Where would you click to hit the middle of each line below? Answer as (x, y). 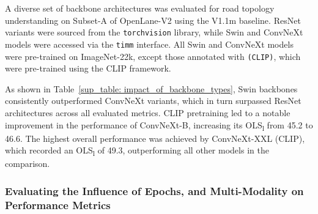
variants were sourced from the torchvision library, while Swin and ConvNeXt (154, 32)
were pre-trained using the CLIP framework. (88, 68)
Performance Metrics (58, 205)
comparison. (28, 164)
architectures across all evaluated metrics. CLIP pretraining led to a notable (148, 112)
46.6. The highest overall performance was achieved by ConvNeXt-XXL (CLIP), (155, 138)
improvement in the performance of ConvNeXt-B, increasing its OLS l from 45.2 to (159, 125)
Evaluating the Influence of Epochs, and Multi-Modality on (154, 190)
